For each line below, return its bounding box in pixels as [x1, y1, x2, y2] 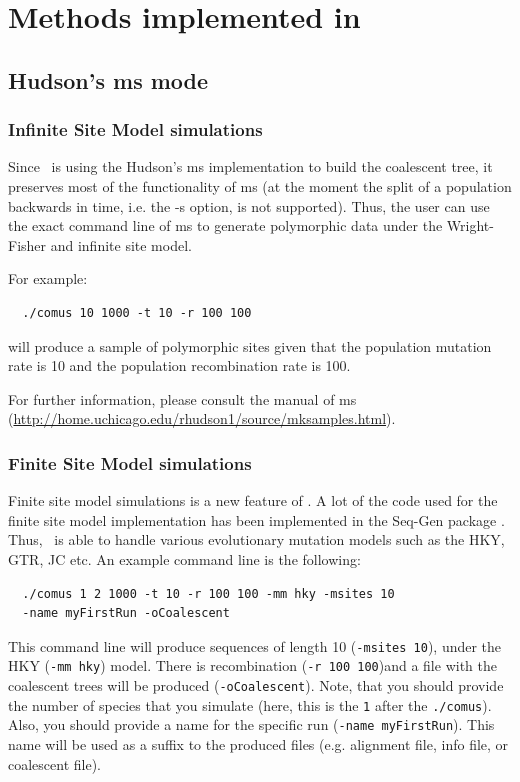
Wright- [446, 215, 494, 236]
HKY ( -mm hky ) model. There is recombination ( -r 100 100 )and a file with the [8, 655, 497, 676]
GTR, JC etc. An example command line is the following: [8, 548, 361, 569]
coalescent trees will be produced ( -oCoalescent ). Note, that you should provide [8, 675, 504, 695]
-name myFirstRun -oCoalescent [22, 606, 230, 621]
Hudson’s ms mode [8, 64, 209, 95]
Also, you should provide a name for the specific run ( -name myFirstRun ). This [8, 714, 495, 735]
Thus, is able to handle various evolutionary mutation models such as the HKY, [8, 529, 505, 550]
